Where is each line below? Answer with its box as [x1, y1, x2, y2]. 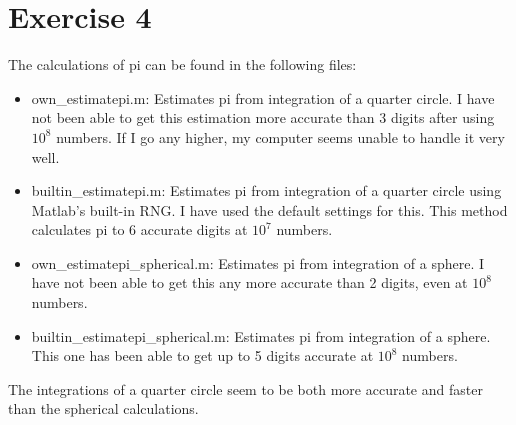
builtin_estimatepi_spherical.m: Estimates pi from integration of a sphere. [31, 325, 491, 346]
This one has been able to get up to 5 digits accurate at [31, 345, 374, 366]
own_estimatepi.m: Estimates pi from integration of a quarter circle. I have [31, 87, 495, 108]
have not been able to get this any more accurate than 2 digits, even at [31, 272, 468, 293]
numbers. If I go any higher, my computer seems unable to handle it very [56, 126, 505, 147]
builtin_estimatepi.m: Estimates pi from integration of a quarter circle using [31, 180, 502, 201]
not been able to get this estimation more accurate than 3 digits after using [31, 107, 495, 128]
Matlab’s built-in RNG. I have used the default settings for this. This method [31, 199, 508, 220]
